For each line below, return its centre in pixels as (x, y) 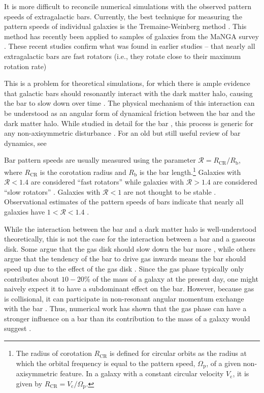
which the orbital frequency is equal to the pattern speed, (106, 363)
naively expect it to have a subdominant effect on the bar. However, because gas (129, 289)
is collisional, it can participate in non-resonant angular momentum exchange (124, 298)
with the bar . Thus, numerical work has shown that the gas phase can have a (125, 308)
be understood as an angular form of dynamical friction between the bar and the (130, 113)
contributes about (32, 278)
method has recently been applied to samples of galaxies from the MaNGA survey (131, 36)
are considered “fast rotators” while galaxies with (107, 182)
